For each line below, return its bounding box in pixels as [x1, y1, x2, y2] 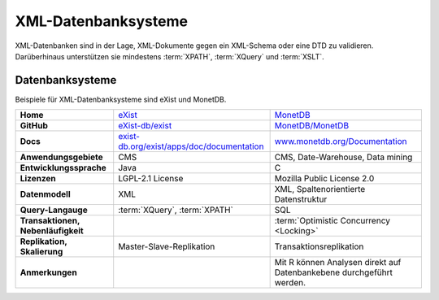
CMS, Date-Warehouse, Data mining [274, 151, 413, 163]
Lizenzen [20, 173, 56, 185]
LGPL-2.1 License [118, 173, 184, 185]
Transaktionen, [20, 215, 80, 227]
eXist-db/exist [118, 120, 172, 132]
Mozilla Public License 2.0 [274, 173, 375, 185]
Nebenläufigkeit [20, 225, 85, 237]
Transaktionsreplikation [274, 241, 364, 252]
